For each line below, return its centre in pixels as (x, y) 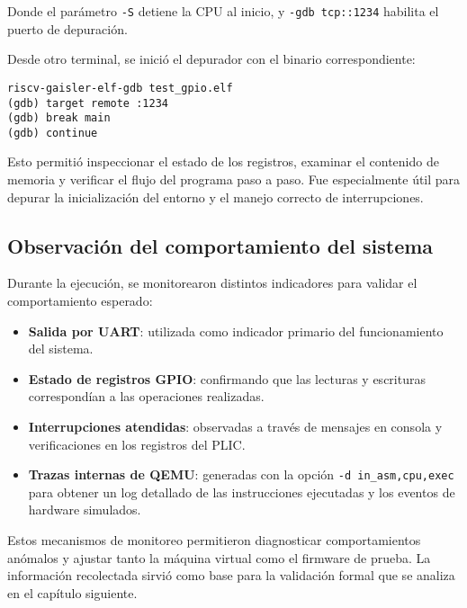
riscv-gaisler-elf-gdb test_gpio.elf (120, 88)
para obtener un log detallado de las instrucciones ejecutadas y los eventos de (242, 492)
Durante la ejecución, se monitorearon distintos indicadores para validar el (212, 283)
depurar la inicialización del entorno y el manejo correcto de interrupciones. (216, 197)
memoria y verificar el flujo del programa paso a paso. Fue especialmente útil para (234, 179)
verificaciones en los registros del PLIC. (137, 444)
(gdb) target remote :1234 (88, 103)
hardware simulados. (85, 510)
